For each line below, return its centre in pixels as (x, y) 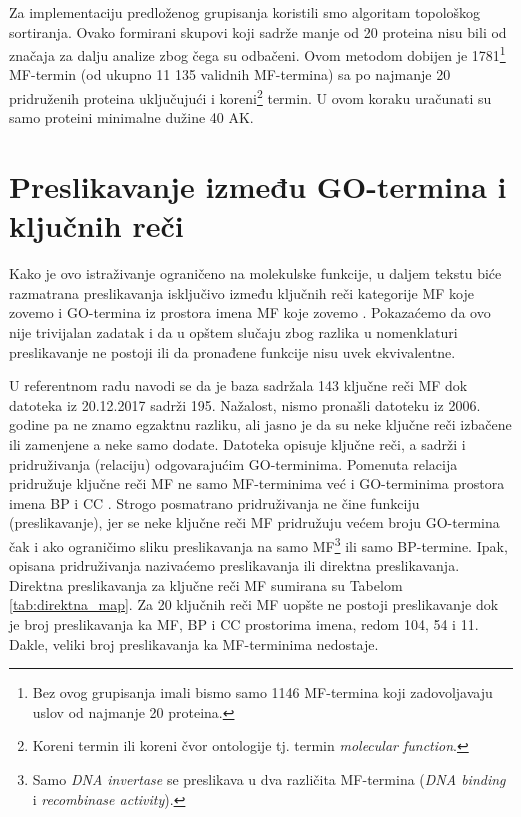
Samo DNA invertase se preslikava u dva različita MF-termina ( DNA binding (269, 778)
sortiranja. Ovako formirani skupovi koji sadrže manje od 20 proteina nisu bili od (258, 31)
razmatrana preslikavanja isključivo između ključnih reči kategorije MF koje (241, 292)
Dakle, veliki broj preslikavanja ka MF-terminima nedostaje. (194, 643)
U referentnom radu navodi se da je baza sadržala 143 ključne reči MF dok (238, 385)
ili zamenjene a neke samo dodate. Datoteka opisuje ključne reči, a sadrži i (237, 443)
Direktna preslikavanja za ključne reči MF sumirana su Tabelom (206, 584)
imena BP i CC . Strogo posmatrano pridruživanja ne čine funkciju (214, 502)
